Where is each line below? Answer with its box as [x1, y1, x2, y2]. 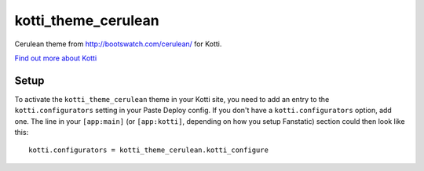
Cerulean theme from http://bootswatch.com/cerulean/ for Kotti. [14, 39, 222, 49]
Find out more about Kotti [14, 53, 97, 63]
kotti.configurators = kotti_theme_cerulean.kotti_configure [28, 146, 269, 155]
